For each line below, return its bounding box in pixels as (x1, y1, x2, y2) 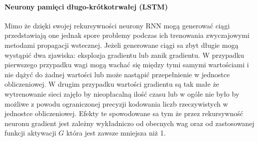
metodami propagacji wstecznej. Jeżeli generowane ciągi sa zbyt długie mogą (4, 39, 239, 50)
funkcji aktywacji (4, 128, 56, 138)
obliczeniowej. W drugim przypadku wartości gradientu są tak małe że (4, 79, 219, 89)
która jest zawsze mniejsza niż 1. (66, 128, 166, 138)
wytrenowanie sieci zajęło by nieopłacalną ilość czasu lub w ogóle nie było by (4, 88, 240, 99)
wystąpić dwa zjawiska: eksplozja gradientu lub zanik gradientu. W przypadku (4, 49, 245, 60)
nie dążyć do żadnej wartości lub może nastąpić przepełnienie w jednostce (4, 69, 230, 79)
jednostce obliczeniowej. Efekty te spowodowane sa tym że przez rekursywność (4, 108, 243, 119)
